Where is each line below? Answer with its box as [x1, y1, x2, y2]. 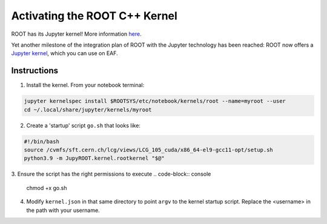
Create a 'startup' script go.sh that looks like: [26, 122, 140, 129]
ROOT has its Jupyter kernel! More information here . [11, 30, 142, 38]
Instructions [11, 65, 59, 76]
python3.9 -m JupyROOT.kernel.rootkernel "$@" [24, 155, 165, 162]
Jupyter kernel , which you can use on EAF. [11, 50, 118, 57]
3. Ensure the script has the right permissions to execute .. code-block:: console [11, 170, 211, 178]
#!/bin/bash [24, 138, 60, 145]
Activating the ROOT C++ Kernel [11, 9, 178, 22]
